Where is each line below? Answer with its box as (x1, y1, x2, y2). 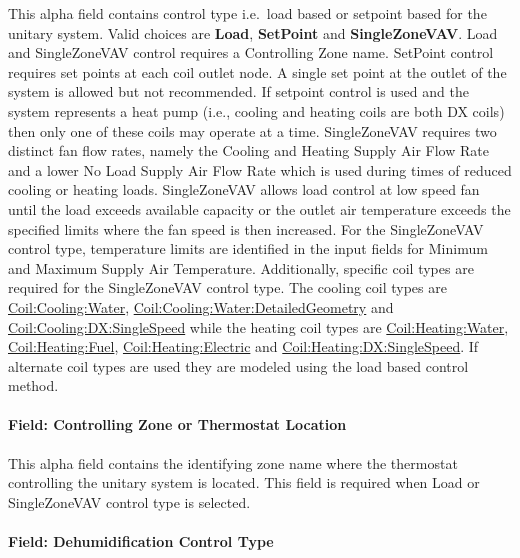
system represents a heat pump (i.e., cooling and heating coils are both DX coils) (8, 100, 505, 121)
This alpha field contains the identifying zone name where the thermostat (8, 452, 458, 473)
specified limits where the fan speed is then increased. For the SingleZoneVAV (8, 218, 484, 239)
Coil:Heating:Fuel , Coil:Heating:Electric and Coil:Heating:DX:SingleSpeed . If (8, 336, 479, 357)
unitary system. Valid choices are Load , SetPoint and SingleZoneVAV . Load (8, 22, 498, 43)
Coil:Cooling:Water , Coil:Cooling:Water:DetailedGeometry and (8, 296, 394, 317)
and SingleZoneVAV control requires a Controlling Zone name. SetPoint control (8, 42, 494, 63)
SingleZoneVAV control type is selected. (8, 491, 251, 512)
